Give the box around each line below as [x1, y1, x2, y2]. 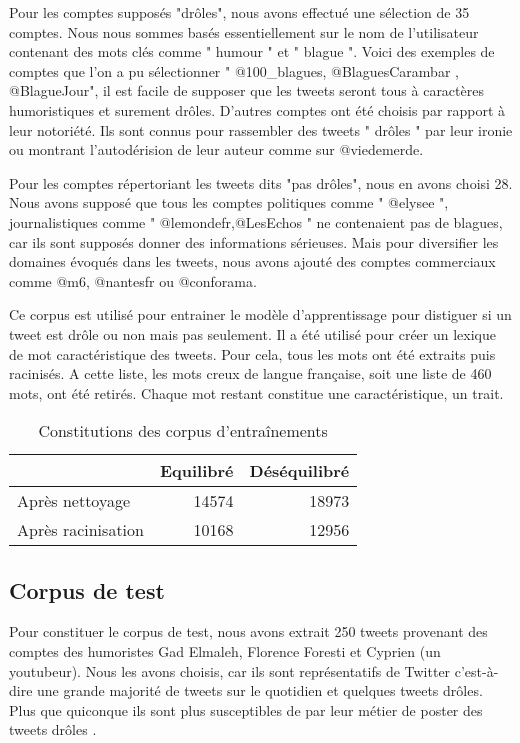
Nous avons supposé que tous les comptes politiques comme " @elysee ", [9, 192, 449, 213]
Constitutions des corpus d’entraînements [38, 419, 328, 443]
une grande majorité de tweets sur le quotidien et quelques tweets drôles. [37, 680, 483, 701]
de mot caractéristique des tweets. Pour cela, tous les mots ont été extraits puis [9, 343, 496, 364]
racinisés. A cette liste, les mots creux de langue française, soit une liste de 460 [9, 363, 492, 384]
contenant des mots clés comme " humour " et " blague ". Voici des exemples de [9, 41, 495, 62]
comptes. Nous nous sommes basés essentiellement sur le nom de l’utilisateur [9, 21, 479, 42]
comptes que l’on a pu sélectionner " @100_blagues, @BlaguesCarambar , [9, 60, 459, 81]
